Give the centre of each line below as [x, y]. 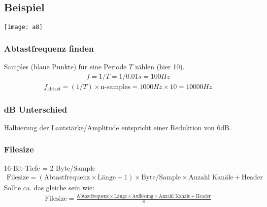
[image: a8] [23, 27]
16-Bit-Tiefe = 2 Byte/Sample [50, 167]
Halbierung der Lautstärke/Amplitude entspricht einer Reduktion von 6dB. [118, 127]
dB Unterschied [36, 109]
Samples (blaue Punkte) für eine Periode [65, 67]
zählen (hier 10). [160, 67]
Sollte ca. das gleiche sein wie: [49, 188]
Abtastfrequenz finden [49, 48]
